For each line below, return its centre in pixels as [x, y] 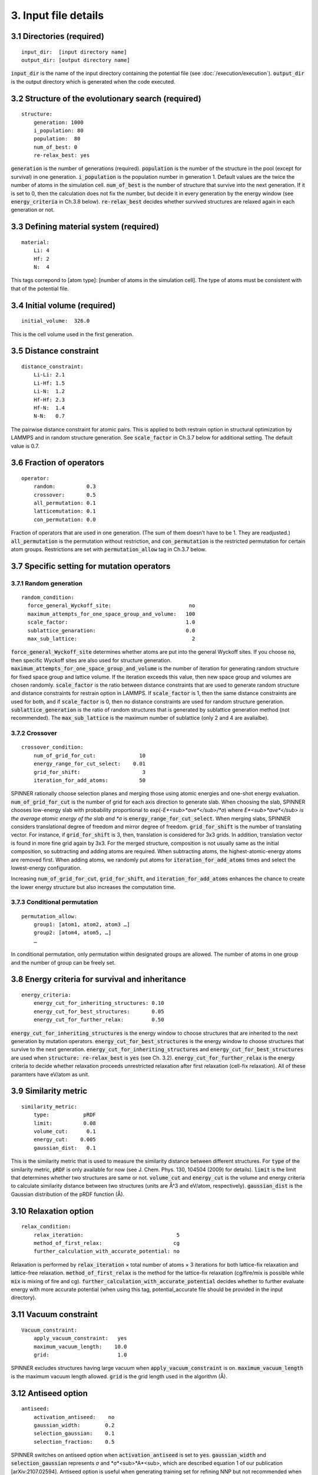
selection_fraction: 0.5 [74, 1442]
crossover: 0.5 [65, 495]
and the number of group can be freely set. [63, 962]
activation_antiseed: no [74, 1417]
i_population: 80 [58, 130]
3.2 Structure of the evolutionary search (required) [106, 98]
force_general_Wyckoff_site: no [111, 606]
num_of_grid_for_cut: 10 [90, 755]
